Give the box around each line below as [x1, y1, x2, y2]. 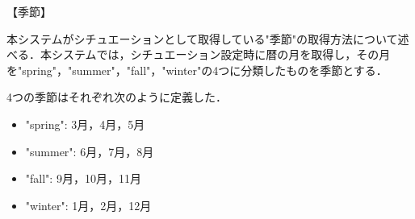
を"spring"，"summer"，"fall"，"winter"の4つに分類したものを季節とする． [6, 61, 388, 78]
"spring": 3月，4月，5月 [25, 115, 145, 132]
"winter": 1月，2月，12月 [25, 196, 152, 213]
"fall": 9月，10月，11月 [25, 170, 141, 187]
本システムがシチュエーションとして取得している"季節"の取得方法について [6, 30, 398, 47]
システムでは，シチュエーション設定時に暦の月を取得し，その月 [51, 46, 391, 63]
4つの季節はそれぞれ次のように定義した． [6, 89, 227, 105]
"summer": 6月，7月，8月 [25, 143, 154, 159]
